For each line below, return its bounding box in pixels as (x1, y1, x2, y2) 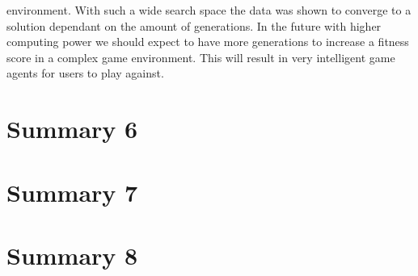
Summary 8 (6, 238, 138, 271)
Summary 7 (6, 175, 138, 208)
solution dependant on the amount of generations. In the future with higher (6, 17, 382, 34)
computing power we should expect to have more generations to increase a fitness (6, 33, 409, 50)
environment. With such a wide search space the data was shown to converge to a (6, 2, 412, 18)
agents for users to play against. (6, 65, 164, 82)
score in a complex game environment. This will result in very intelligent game (6, 48, 395, 65)
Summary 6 (6, 112, 138, 145)
